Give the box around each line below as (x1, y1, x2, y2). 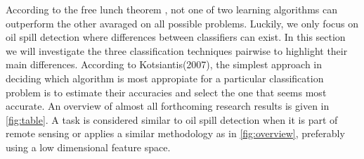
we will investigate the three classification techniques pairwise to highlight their (6, 43, 348, 58)
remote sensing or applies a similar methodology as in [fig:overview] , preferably (6, 126, 345, 141)
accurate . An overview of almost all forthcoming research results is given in (6, 98, 330, 113)
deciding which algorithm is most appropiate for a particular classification (6, 70, 324, 85)
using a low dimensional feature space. (6, 139, 171, 154)
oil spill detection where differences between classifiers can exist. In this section (6, 30, 346, 44)
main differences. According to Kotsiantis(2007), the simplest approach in (6, 57, 323, 72)
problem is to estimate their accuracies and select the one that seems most (6, 84, 327, 99)
